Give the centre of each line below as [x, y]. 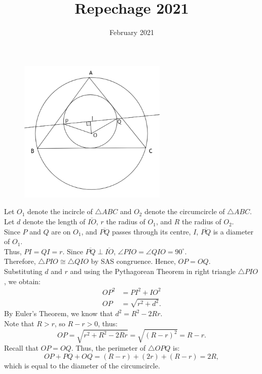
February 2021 [132, 32]
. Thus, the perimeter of [108, 348]
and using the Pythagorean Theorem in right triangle [153, 271]
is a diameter [233, 231]
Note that [19, 323]
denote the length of [54, 222]
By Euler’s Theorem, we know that [59, 313]
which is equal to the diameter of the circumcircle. [82, 365]
